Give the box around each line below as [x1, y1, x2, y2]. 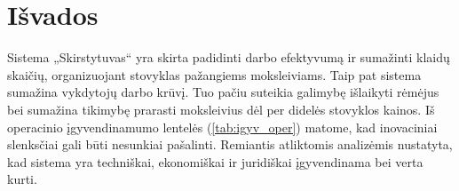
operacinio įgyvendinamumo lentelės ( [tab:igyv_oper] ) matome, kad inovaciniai [7, 117, 438, 136]
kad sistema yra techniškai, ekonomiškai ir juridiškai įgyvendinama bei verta [7, 152, 423, 171]
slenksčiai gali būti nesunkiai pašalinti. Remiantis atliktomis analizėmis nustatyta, [7, 135, 453, 154]
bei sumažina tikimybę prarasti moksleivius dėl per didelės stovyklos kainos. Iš [7, 99, 435, 118]
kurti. [7, 170, 37, 188]
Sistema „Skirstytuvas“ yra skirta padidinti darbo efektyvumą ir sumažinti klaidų [7, 48, 450, 67]
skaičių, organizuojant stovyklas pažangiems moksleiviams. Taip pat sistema [7, 65, 422, 84]
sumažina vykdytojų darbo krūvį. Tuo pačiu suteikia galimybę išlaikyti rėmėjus [7, 83, 439, 101]
